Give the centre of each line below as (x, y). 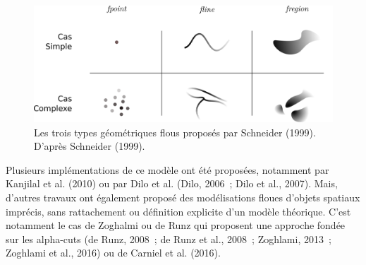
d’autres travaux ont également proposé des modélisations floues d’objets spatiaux (183, 197)
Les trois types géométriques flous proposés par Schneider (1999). (175, 132)
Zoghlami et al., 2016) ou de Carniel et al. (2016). (113, 253)
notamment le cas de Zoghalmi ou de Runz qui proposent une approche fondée (176, 225)
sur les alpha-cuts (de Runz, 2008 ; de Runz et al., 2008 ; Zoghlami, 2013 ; (169, 238)
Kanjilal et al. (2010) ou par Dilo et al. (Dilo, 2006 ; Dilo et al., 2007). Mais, (172, 183)
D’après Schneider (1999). (90, 146)
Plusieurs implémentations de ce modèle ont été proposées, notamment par (167, 169)
